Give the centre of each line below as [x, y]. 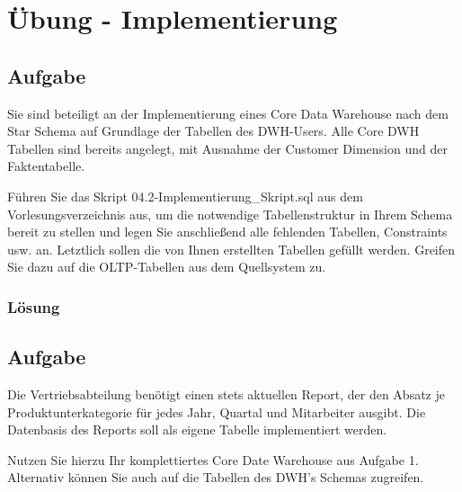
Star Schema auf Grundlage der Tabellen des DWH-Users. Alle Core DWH [213, 131]
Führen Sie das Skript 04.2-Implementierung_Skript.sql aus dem [185, 196]
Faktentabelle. [46, 166]
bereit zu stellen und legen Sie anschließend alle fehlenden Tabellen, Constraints [227, 232]
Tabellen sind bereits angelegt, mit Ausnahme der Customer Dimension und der [227, 148]
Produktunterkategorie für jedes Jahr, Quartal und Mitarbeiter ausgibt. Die [217, 411]
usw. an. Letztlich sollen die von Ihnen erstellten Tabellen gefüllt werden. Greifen [231, 249]
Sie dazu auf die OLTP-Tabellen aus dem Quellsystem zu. [167, 267]
